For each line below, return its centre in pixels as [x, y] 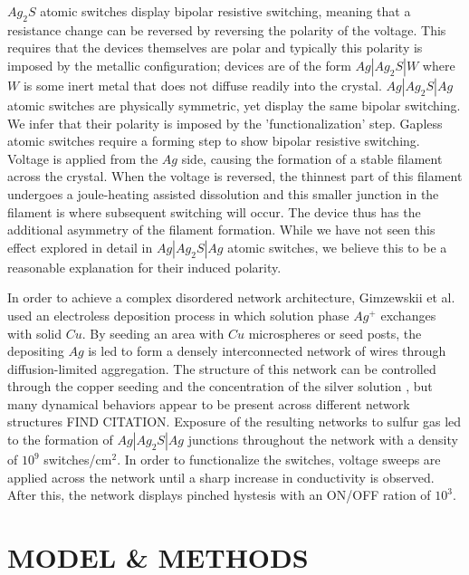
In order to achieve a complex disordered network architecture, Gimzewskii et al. [231, 297]
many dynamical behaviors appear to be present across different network [209, 403]
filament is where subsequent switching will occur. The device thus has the [214, 211]
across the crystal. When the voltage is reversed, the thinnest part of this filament [235, 176]
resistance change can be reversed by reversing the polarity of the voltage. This [227, 29]
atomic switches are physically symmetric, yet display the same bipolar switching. [234, 105]
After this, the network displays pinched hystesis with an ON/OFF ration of [219, 495]
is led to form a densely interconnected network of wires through [267, 351]
